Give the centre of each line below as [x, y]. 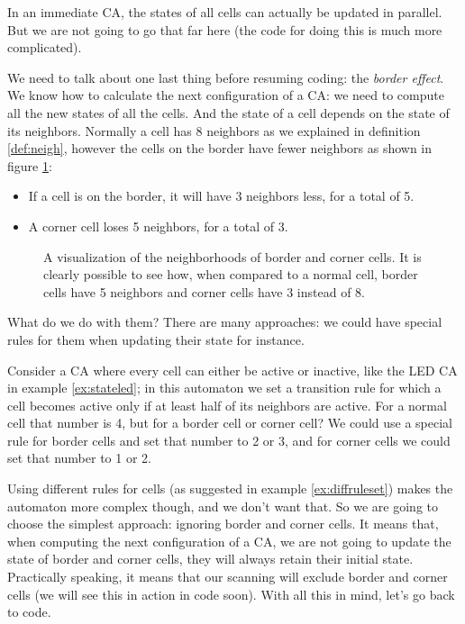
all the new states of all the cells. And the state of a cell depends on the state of [228, 112]
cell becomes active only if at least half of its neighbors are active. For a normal [227, 405]
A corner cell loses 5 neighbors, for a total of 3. [158, 226]
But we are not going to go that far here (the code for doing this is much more [225, 29]
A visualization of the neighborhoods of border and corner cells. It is [232, 256]
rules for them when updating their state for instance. [156, 339]
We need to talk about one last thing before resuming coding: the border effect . [226, 77]
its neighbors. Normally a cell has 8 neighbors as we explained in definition [214, 130]
